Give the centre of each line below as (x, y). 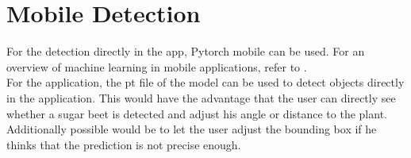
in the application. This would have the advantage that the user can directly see (201, 97)
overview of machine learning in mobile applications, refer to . (157, 66)
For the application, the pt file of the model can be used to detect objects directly (205, 82)
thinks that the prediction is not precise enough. (124, 144)
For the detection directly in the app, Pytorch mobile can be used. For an (186, 51)
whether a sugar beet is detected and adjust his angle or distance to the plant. (197, 113)
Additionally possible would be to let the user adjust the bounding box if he (192, 129)
